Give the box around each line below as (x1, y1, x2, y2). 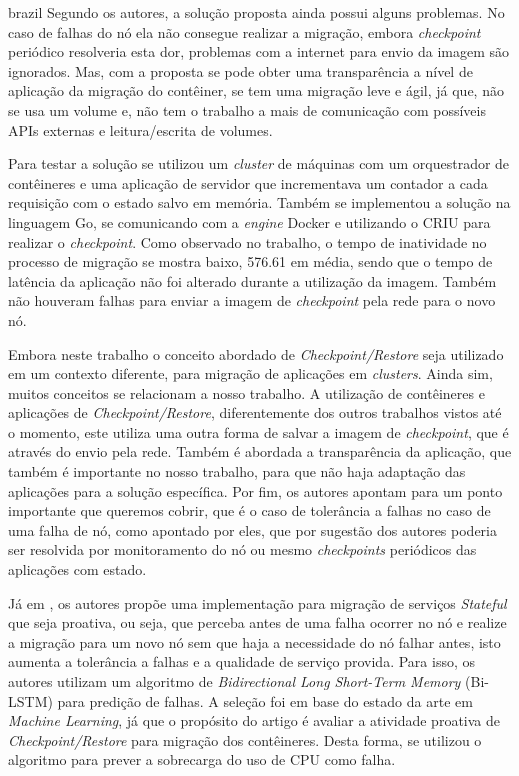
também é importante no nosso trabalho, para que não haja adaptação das (8, 461, 466, 482)
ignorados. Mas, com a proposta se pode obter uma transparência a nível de (8, 60, 473, 81)
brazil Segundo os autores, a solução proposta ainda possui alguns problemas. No (8, 2, 505, 22)
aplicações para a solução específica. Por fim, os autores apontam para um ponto (8, 480, 503, 501)
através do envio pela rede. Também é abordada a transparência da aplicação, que (8, 441, 512, 462)
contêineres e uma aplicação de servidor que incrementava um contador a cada (8, 172, 488, 193)
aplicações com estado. (8, 559, 147, 580)
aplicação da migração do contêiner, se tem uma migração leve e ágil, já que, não (8, 80, 504, 101)
